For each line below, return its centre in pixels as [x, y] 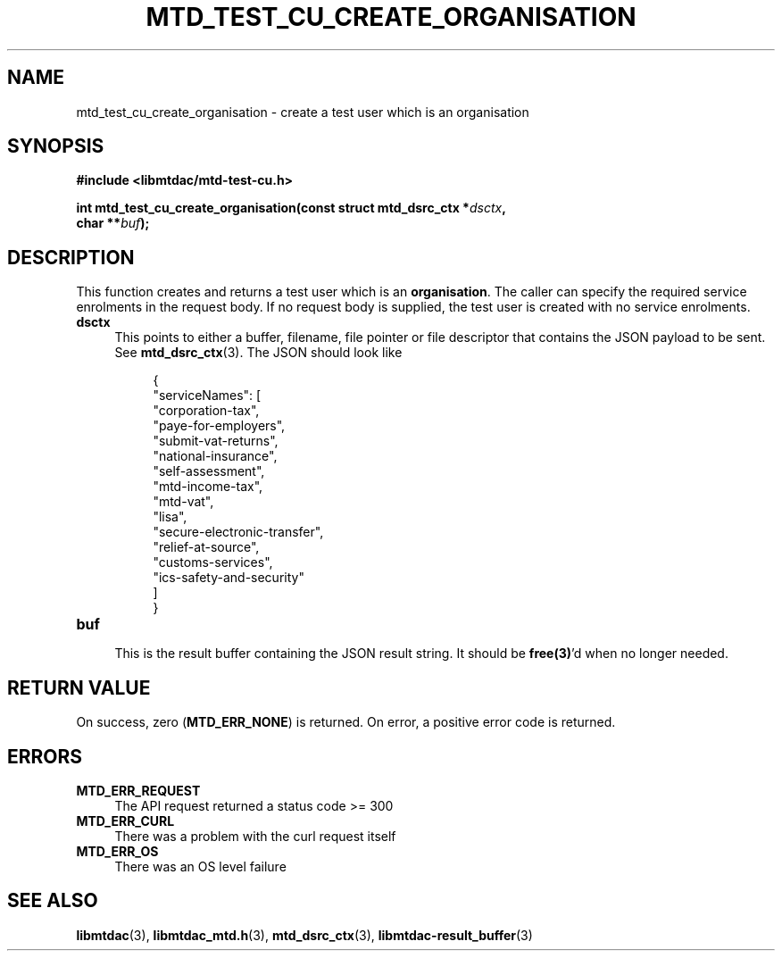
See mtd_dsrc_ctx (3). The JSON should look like [258, 353]
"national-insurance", [215, 456]
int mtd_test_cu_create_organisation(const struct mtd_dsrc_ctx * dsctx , [291, 208]
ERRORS [45, 756]
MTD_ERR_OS [117, 851]
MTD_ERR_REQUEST [138, 790]
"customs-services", [213, 562]
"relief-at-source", [206, 547]
